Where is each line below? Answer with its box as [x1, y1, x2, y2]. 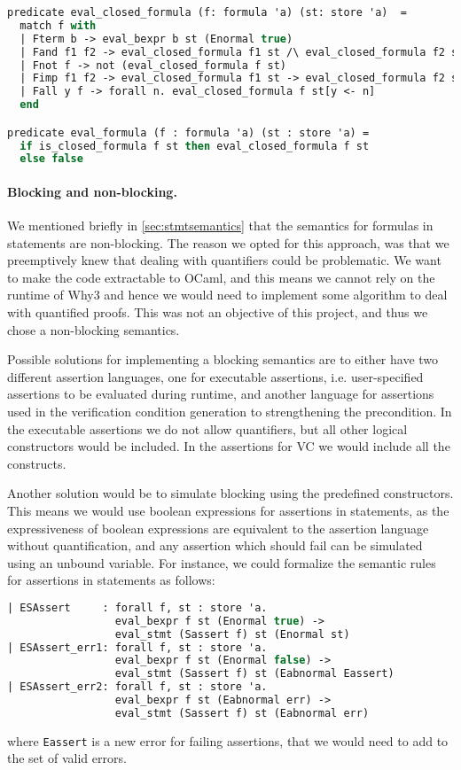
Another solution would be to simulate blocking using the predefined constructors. [7, 484, 454, 502]
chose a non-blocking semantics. [7, 320, 180, 338]
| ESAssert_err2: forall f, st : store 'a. [7, 681, 268, 694]
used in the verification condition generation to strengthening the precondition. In [7, 402, 452, 421]
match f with [20, 19, 97, 32]
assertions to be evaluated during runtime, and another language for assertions [7, 385, 434, 403]
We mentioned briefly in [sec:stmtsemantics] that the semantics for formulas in [7, 216, 434, 235]
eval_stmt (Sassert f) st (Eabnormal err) [114, 706, 370, 719]
